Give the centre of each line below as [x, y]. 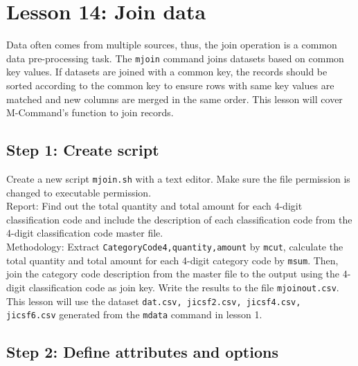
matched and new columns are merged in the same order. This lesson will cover [174, 99]
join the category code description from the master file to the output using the [173, 274]
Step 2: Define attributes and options [142, 352]
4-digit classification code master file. [85, 233]
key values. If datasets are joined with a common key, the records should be [167, 72]
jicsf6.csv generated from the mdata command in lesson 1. [134, 314]
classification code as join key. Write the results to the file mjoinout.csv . [184, 287]
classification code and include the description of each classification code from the [179, 219]
